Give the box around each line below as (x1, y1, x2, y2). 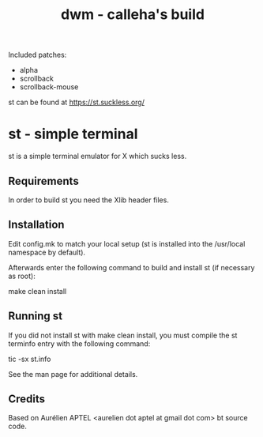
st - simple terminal (8, 125, 138, 143)
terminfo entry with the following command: (8, 338, 151, 348)
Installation (8, 218, 65, 232)
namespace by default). (8, 247, 85, 257)
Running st (8, 310, 63, 323)
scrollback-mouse (19, 82, 79, 92)
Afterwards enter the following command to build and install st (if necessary (8, 262, 255, 272)
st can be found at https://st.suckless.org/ (8, 97, 145, 107)
